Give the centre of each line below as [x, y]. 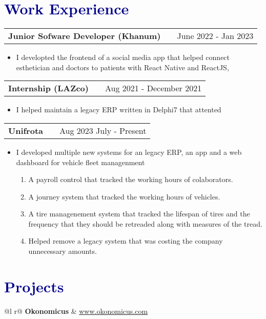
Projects [34, 286]
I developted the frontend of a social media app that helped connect [123, 57]
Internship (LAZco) [48, 88]
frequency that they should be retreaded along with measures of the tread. [145, 223]
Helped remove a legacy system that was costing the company [126, 241]
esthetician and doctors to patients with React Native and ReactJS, [122, 67]
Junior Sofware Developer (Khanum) [85, 36]
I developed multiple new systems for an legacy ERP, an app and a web [129, 152]
